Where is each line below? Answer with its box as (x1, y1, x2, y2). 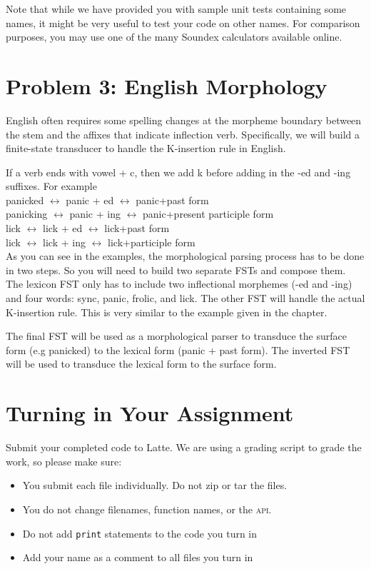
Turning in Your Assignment (6, 398, 294, 428)
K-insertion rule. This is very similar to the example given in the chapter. (6, 304, 327, 319)
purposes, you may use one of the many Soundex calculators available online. (6, 29, 342, 44)
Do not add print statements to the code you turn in (22, 525, 258, 540)
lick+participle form (108, 234, 195, 249)
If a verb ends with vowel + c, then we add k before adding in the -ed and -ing (6, 164, 351, 179)
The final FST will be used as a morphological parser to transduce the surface (6, 328, 347, 343)
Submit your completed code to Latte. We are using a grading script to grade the (6, 440, 362, 455)
